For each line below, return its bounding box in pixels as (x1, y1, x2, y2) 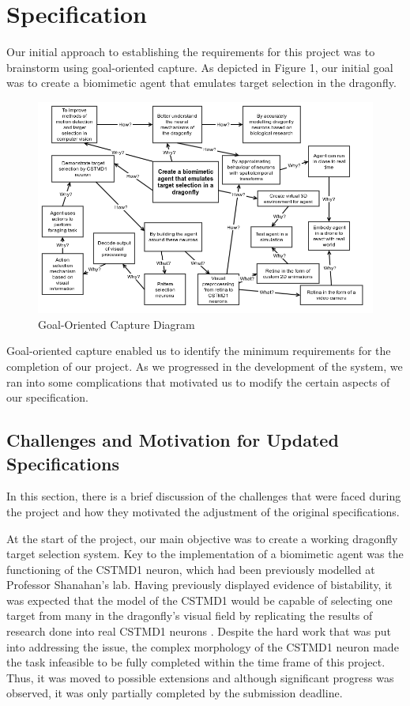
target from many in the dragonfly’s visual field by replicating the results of (6, 607, 373, 624)
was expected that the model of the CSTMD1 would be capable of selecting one (6, 591, 393, 608)
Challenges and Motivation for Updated (6, 428, 339, 452)
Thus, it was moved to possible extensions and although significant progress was (6, 669, 394, 685)
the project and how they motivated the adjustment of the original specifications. (6, 503, 400, 519)
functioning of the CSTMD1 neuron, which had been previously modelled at (6, 561, 375, 577)
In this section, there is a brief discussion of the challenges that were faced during (6, 488, 401, 504)
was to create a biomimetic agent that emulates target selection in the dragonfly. (6, 74, 397, 91)
